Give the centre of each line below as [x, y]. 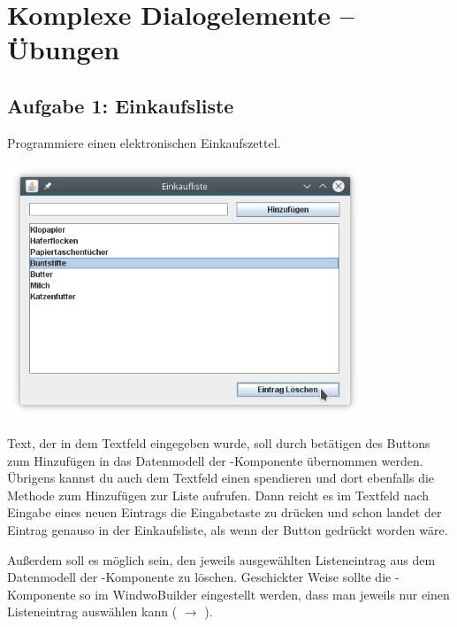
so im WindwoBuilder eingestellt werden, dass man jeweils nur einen [265, 594]
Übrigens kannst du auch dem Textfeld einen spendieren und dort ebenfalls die [221, 478]
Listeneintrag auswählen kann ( [92, 612]
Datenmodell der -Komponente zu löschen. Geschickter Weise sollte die [199, 577]
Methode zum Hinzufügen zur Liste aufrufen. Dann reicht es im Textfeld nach [218, 495]
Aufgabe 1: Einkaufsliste [121, 105]
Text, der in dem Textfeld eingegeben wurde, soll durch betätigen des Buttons [219, 442]
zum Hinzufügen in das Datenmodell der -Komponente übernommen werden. [215, 460]
